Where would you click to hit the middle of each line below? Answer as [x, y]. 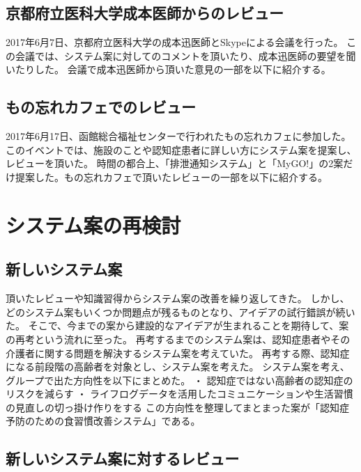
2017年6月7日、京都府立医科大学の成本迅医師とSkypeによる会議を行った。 [175, 42]
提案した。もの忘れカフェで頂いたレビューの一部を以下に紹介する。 [171, 176]
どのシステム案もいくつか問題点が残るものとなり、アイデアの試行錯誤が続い [180, 312]
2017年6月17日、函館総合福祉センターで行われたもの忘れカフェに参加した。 [178, 136]
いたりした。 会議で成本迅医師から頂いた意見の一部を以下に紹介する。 [168, 69]
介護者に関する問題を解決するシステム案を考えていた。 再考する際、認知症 [178, 353]
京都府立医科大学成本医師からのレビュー [145, 13]
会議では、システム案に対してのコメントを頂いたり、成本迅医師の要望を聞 [185, 55]
